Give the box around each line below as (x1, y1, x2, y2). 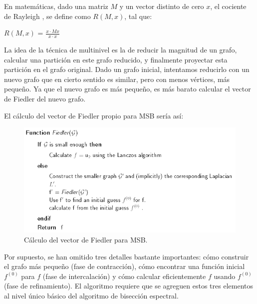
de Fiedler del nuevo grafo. (4, 93, 86, 103)
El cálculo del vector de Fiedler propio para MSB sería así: (4, 110, 184, 120)
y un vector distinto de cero (119, 1, 204, 11)
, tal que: (124, 10, 152, 21)
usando (214, 270, 236, 281)
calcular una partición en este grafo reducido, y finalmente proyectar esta (4, 54, 228, 64)
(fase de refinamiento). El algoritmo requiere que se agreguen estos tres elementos (4, 280, 253, 291)
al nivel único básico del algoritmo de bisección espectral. (4, 290, 179, 300)
